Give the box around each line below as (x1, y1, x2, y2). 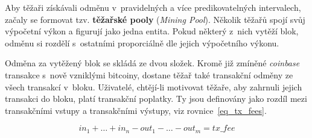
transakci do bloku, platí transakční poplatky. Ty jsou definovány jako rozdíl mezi (5, 92, 307, 105)
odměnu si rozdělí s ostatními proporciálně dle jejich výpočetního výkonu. (5, 36, 279, 49)
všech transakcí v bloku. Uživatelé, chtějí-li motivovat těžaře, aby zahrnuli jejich (5, 80, 302, 93)
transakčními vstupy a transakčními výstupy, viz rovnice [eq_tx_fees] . (5, 104, 267, 116)
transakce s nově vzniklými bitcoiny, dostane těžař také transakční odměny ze (5, 68, 293, 81)
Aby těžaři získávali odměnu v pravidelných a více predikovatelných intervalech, (5, 1, 301, 13)
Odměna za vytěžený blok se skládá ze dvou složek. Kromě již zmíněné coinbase (5, 57, 300, 69)
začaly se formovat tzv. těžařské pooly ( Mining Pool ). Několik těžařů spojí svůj (5, 13, 305, 25)
